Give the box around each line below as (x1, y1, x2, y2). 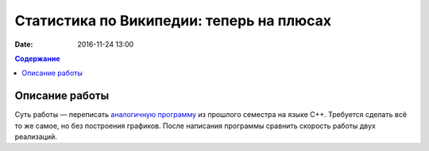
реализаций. (14, 132, 57, 142)
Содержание (14, 54, 60, 63)
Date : (14, 40, 33, 49)
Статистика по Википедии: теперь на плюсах (14, 12, 332, 29)
